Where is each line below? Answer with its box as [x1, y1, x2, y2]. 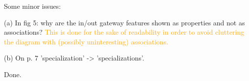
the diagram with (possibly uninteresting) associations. [4, 36, 168, 46]
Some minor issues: [4, 1, 61, 11]
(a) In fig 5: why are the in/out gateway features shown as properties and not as [4, 17, 245, 27]
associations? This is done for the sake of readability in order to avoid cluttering [4, 27, 245, 37]
